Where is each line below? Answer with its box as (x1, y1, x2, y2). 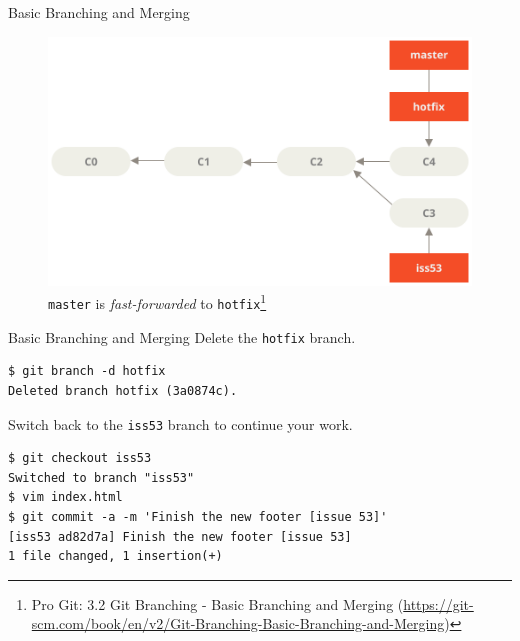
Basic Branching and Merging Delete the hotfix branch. (8, 326, 356, 347)
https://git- (403, 593, 474, 614)
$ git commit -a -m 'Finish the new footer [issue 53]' (8, 510, 388, 525)
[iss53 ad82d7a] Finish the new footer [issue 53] (8, 529, 352, 544)
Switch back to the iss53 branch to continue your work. (8, 413, 353, 434)
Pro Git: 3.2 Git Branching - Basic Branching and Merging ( (31, 593, 404, 614)
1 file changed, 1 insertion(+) (8, 549, 223, 564)
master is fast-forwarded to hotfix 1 (48, 290, 267, 314)
